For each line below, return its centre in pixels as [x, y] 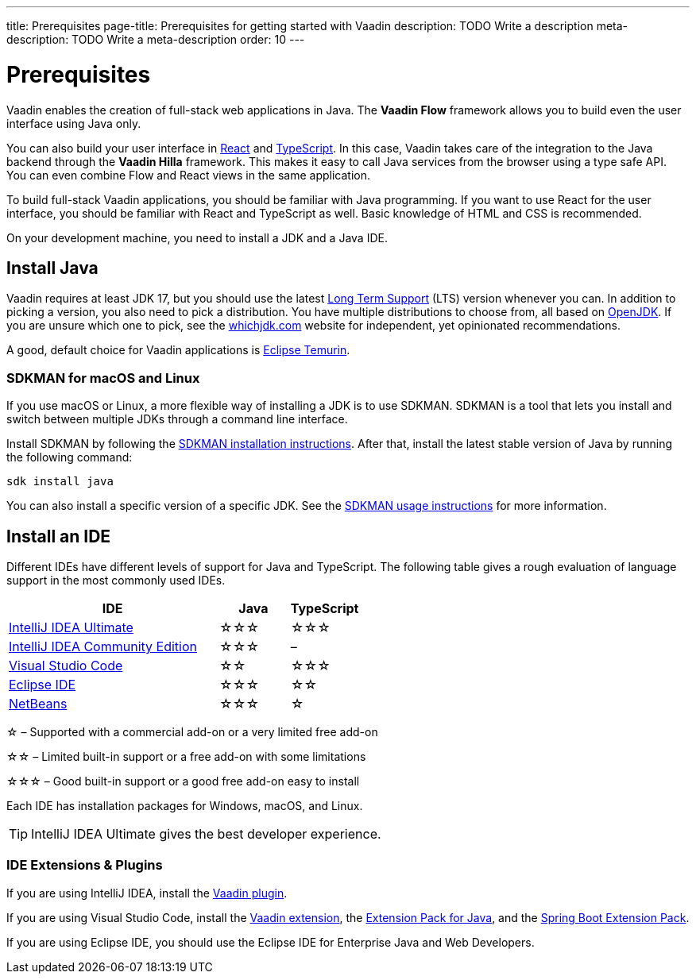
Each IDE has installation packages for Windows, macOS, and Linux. [185, 805]
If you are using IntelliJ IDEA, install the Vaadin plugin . [147, 893]
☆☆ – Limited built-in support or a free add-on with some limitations [186, 756]
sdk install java [60, 482]
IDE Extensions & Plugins [85, 865]
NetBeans [38, 703]
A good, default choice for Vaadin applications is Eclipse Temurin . [178, 350]
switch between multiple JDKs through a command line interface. [177, 419]
